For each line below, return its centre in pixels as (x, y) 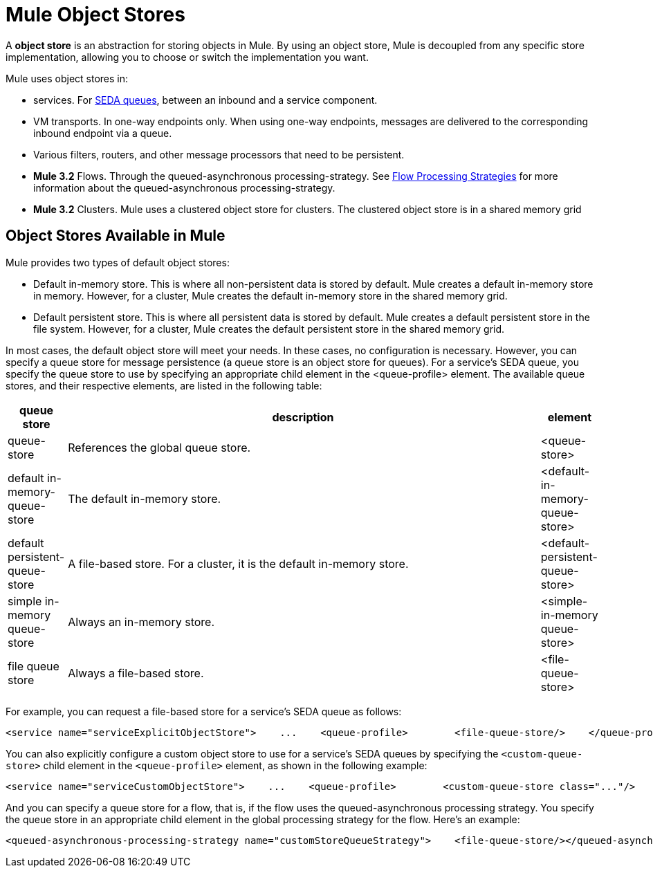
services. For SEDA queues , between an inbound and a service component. (205, 100)
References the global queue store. (159, 447)
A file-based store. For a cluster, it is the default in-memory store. (238, 563)
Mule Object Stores (95, 15)
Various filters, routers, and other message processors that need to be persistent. (219, 154)
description (303, 417)
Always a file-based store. (136, 673)
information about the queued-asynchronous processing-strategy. (184, 187)
